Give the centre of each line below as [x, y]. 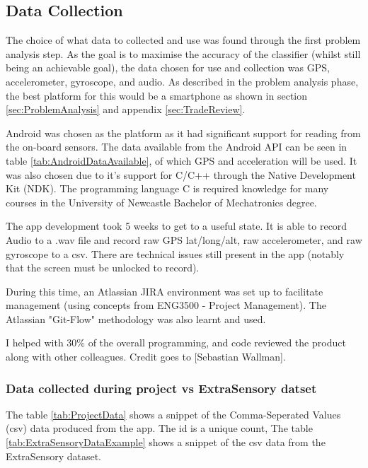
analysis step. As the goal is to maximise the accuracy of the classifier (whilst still [183, 53]
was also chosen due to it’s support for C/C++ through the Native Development [181, 174]
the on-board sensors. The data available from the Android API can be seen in [177, 147]
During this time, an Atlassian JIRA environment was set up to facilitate [165, 291]
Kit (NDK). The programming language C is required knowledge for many [167, 188]
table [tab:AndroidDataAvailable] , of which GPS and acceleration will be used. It [182, 160]
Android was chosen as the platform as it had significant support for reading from [183, 133]
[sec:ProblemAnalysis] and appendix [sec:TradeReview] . [126, 109]
